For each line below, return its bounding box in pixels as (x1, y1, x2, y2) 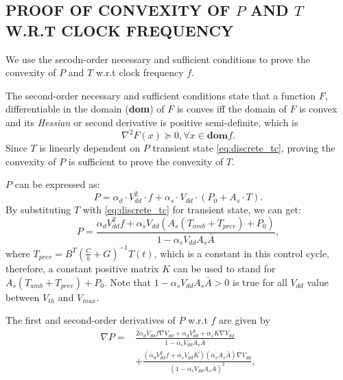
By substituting (5, 202, 71, 217)
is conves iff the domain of (176, 102, 287, 116)
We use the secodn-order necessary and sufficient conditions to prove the (5, 51, 310, 66)
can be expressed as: (14, 177, 100, 191)
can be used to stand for (173, 261, 276, 275)
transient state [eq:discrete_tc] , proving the (152, 141, 335, 155)
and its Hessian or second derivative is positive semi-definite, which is (5, 115, 298, 129)
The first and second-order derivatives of (5, 313, 176, 327)
